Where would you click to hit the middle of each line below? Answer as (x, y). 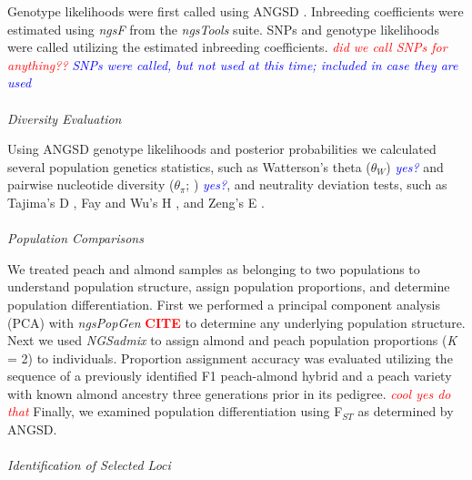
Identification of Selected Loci (89, 465)
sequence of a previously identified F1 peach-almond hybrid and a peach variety (230, 376)
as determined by (406, 411)
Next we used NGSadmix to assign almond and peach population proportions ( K (232, 340)
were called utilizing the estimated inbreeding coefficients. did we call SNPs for (227, 47)
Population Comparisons (75, 238)
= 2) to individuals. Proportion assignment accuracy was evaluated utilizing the (230, 357)
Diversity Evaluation (65, 118)
